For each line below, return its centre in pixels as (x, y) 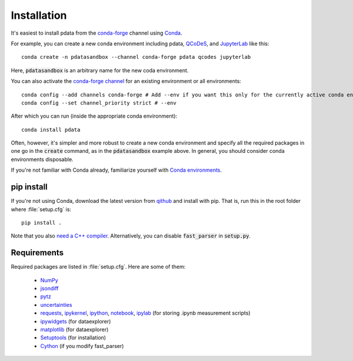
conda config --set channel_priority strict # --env (99, 103)
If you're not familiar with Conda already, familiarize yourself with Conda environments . (116, 170)
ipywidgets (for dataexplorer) (76, 321)
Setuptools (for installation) (73, 337)
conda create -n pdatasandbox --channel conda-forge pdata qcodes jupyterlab (136, 57)
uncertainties (56, 305)
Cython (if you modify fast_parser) (82, 346)
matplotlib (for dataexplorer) (74, 329)
